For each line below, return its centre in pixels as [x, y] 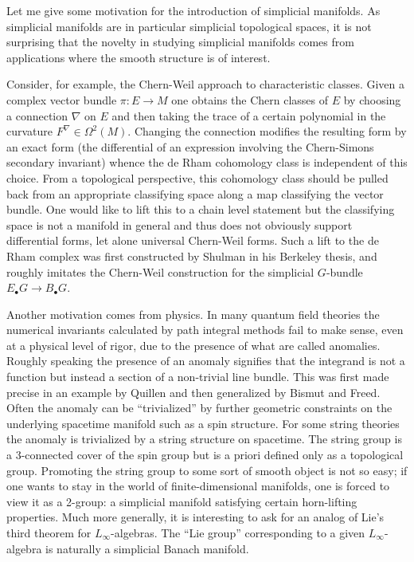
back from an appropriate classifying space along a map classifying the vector [195, 193]
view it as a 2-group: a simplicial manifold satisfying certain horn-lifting [182, 501]
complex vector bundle [62, 99]
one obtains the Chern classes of [250, 99]
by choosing [372, 99]
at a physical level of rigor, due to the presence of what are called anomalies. [193, 345]
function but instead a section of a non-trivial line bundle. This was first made [198, 377]
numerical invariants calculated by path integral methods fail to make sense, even [205, 330]
